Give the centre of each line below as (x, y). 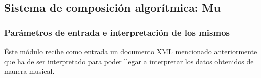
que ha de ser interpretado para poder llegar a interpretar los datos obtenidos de (129, 61)
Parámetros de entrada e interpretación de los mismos (117, 32)
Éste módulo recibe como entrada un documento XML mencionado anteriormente (131, 51)
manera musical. (29, 71)
